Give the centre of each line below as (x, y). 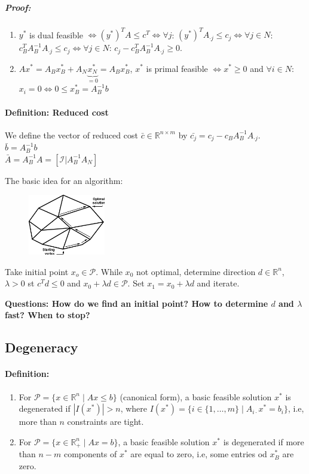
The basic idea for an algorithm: (64, 180)
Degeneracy (42, 347)
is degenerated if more (264, 441)
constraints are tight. (105, 422)
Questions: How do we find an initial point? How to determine (137, 303)
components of (90, 454)
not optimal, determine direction (196, 271)
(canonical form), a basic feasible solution (196, 396)
